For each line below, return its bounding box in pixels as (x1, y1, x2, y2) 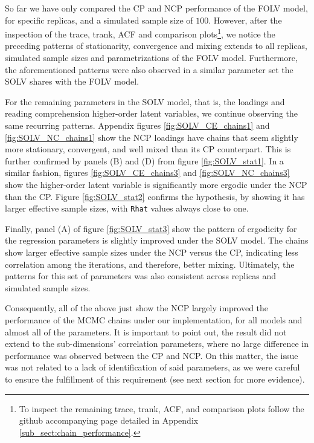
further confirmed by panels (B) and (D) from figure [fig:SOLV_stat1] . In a (5, 154, 284, 167)
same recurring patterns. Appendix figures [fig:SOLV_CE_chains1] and (5, 119, 270, 131)
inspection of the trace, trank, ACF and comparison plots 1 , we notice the (5, 26, 275, 40)
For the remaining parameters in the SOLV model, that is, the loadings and (5, 95, 285, 108)
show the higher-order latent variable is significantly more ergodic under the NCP (5, 178, 307, 190)
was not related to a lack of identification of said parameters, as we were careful (5, 361, 300, 373)
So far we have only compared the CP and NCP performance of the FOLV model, (5, 2, 308, 14)
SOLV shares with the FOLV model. (5, 75, 139, 88)
